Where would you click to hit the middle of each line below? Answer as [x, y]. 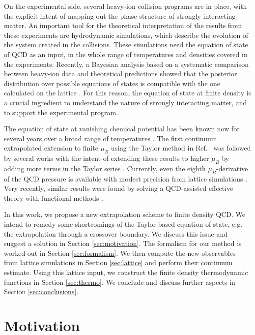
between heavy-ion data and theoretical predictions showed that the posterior [121, 74]
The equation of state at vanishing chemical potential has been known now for [122, 129]
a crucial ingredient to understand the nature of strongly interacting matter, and [126, 102]
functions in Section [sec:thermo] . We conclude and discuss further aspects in [120, 282]
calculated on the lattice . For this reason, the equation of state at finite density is [128, 93]
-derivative [232, 168]
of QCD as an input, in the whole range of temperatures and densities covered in [126, 54]
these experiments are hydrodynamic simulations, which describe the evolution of [126, 35]
